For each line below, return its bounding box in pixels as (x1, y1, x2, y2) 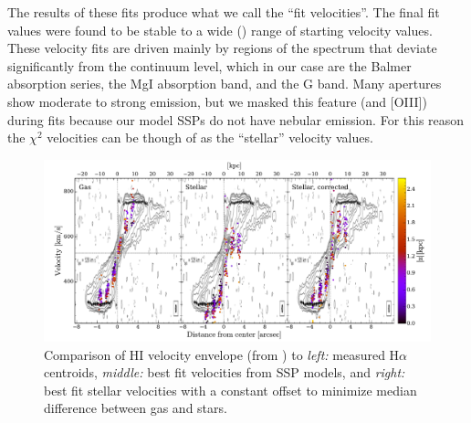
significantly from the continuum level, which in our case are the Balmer (7, 56, 412, 75)
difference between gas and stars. (44, 398, 227, 418)
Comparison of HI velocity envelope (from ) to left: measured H (44, 344, 400, 364)
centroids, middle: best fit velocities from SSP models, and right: (44, 363, 405, 382)
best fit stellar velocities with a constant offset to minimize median (44, 380, 417, 399)
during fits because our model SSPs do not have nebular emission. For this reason (7, 110, 465, 129)
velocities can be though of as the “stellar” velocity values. (47, 128, 373, 147)
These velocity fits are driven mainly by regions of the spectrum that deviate (7, 38, 437, 58)
